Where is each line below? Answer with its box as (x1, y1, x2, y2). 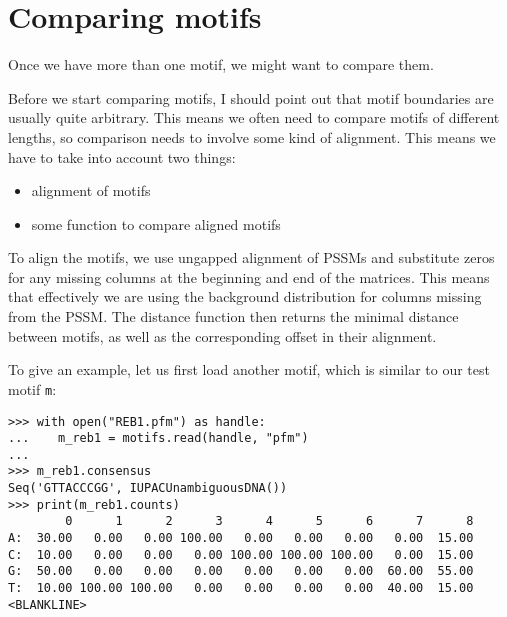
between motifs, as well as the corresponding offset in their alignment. (8, 325, 437, 346)
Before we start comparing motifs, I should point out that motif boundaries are (8, 87, 494, 108)
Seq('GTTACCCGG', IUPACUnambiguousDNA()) (8, 481, 288, 496)
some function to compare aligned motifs (31, 213, 281, 234)
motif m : (8, 378, 57, 399)
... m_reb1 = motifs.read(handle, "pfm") (8, 431, 309, 446)
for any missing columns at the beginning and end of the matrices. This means (8, 266, 490, 287)
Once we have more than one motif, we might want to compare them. (8, 54, 434, 75)
